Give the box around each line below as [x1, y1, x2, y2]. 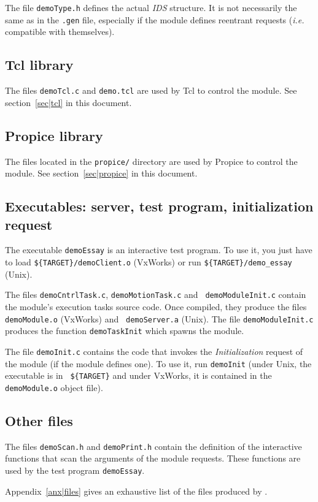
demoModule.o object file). [5, 381, 103, 394]
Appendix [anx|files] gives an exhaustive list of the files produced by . [5, 484, 268, 497]
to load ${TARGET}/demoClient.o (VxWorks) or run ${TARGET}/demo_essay [5, 256, 292, 268]
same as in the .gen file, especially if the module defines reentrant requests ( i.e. [5, 13, 304, 26]
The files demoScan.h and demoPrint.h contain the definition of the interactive [5, 439, 302, 452]
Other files [5, 411, 73, 430]
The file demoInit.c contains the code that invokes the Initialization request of [5, 344, 303, 357]
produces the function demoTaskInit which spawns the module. [5, 324, 244, 337]
